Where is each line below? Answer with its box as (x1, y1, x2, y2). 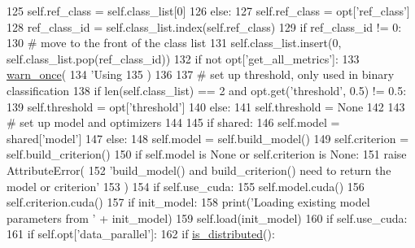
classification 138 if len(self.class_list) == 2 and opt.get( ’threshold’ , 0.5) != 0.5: (7, 81, 407, 98)
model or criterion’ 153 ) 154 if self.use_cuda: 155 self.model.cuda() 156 (7, 177, 365, 194)
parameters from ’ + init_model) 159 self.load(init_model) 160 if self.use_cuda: (7, 209, 408, 226)
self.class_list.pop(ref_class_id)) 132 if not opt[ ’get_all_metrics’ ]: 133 (7, 50, 360, 67)
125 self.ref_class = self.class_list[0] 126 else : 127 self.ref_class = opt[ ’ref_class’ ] (7, 2, 410, 19)
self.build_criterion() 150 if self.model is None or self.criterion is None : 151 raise (7, 146, 407, 163)
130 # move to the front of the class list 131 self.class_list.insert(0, (7, 34, 342, 51)
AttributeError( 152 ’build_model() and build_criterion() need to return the (7, 161, 391, 178)
